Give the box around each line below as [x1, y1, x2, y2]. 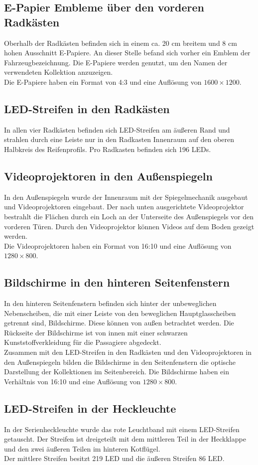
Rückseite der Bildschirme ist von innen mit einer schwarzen [4, 327, 188, 337]
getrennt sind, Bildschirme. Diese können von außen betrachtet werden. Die [4, 317, 234, 328]
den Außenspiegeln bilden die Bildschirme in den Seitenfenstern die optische [4, 356, 236, 367]
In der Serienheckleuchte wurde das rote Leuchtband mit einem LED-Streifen [4, 424, 240, 434]
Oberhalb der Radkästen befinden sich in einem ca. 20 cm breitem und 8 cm [4, 37, 237, 48]
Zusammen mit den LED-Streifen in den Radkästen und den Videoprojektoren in [4, 347, 252, 357]
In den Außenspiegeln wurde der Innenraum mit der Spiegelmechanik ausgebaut [4, 191, 248, 202]
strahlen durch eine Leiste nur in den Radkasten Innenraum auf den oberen [4, 134, 235, 145]
